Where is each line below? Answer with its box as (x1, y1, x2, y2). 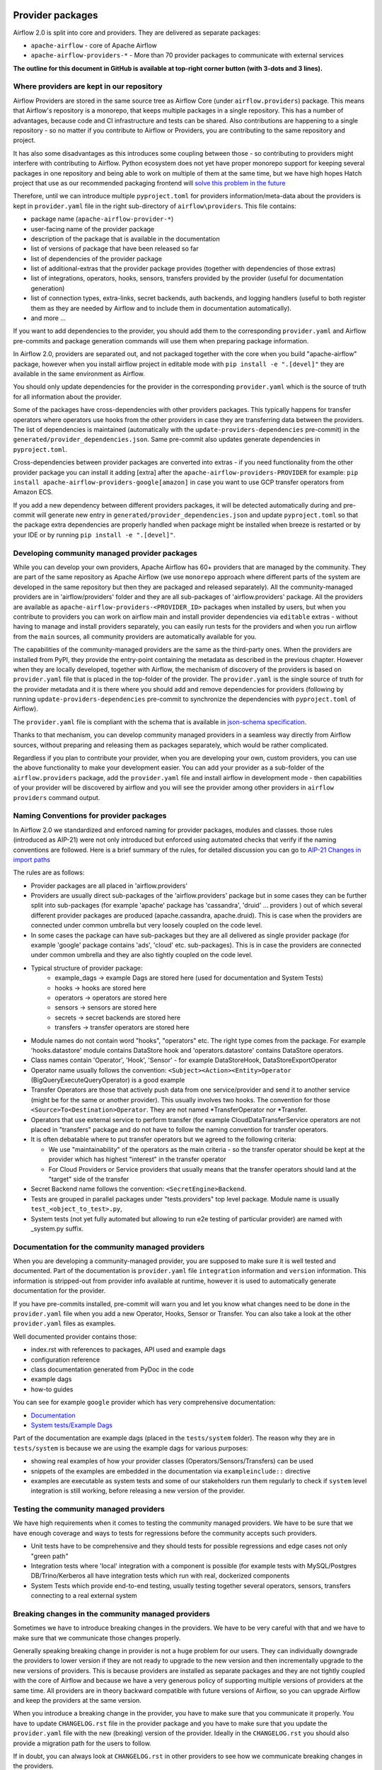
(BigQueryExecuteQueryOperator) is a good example (30, 1076, 185, 1085)
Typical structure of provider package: (30, 964, 143, 972)
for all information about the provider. (13, 392, 122, 401)
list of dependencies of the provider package (30, 254, 163, 263)
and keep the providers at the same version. (13, 1696, 141, 1705)
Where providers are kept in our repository (13, 81, 163, 91)
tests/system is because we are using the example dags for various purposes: (13, 1444, 248, 1452)
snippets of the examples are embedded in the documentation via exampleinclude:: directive (30, 1466, 311, 1475)
